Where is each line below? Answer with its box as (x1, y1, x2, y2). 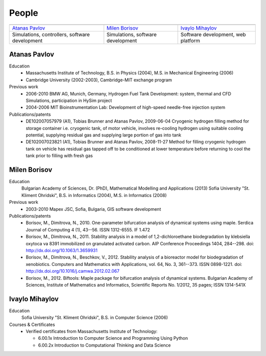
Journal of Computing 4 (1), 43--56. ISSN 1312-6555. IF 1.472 (26, 227, 150, 232)
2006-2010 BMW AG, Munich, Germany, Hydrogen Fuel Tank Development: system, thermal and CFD (26, 91, 232, 97)
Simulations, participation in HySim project (26, 97, 112, 103)
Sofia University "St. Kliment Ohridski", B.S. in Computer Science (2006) (21, 315, 168, 321)
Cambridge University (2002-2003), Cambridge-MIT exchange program (26, 77, 172, 83)
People (9, 7, 38, 18)
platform (180, 37, 200, 44)
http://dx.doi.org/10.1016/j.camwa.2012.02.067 (26, 268, 120, 274)
